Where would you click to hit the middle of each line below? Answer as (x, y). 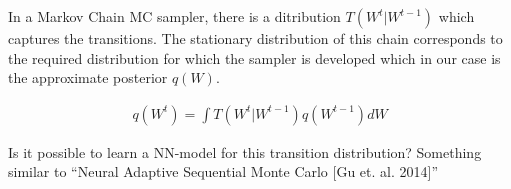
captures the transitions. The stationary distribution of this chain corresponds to (255, 38)
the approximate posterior (88, 77)
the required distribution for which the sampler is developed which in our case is (254, 57)
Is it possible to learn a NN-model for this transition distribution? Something (245, 151)
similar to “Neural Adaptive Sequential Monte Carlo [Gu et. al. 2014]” (223, 171)
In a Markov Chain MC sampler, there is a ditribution (174, 16)
